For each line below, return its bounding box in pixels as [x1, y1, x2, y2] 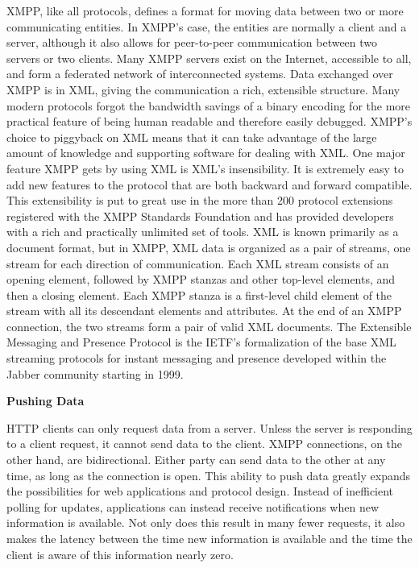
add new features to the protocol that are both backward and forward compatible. [6, 176, 413, 193]
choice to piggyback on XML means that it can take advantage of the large [6, 128, 377, 145]
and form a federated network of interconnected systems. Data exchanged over [6, 65, 393, 82]
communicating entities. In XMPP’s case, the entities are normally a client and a [6, 18, 407, 35]
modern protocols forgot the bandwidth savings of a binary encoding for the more [6, 97, 411, 114]
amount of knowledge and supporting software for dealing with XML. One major [6, 144, 405, 161]
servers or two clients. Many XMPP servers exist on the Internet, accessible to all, [6, 49, 412, 66]
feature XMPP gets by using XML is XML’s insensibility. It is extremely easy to [6, 160, 404, 176]
